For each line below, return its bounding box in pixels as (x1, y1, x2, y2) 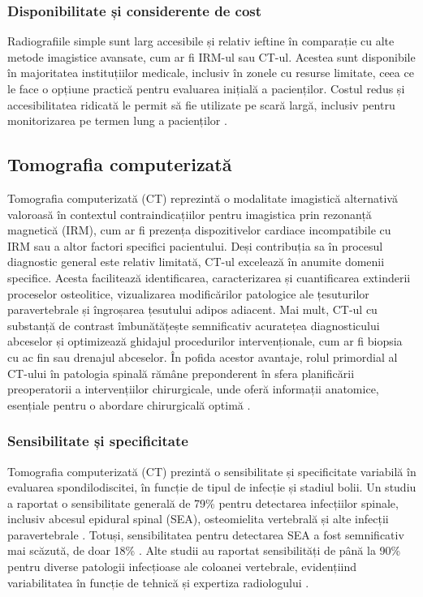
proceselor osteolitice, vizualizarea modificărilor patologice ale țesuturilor (7, 285, 369, 302)
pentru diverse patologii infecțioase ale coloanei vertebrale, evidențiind (7, 558, 357, 575)
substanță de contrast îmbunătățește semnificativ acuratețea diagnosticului (7, 316, 380, 333)
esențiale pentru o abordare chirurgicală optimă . (7, 396, 251, 413)
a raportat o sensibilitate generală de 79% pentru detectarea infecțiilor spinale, (7, 494, 399, 511)
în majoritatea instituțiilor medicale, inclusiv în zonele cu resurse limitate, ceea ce (7, 64, 414, 81)
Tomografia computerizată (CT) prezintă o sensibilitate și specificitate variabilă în (7, 462, 417, 479)
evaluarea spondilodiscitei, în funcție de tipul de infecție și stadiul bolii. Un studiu (7, 479, 417, 496)
